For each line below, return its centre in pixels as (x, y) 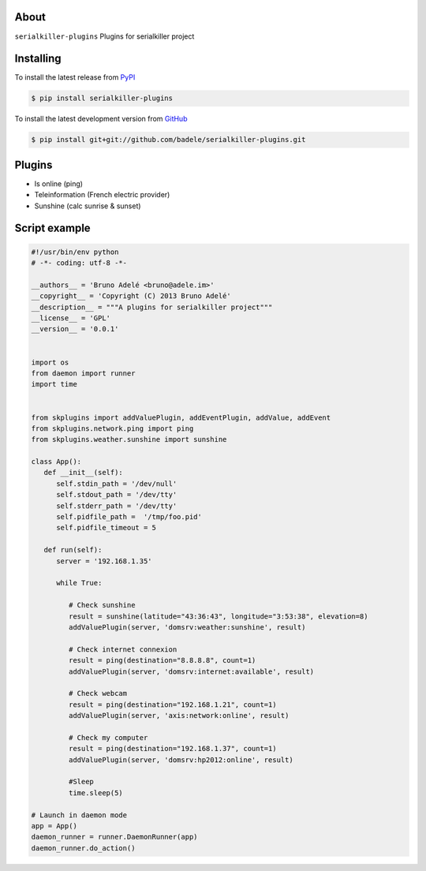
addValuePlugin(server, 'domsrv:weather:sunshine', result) (187, 627)
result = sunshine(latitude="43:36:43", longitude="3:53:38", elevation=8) (218, 616)
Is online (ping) (58, 183)
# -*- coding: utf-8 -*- (79, 263)
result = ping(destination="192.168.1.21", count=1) (172, 705)
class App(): (56, 462)
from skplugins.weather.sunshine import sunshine (129, 439)
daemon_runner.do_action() (83, 848)
